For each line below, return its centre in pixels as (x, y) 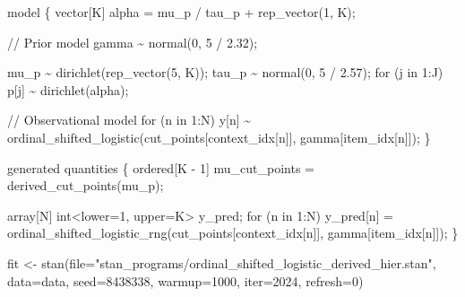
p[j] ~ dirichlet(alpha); (68, 89)
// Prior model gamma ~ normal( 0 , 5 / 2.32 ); (133, 42)
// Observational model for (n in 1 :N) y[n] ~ (129, 120)
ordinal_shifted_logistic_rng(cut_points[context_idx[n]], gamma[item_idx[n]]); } (233, 233)
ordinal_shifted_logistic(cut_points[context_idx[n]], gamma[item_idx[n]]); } (219, 137)
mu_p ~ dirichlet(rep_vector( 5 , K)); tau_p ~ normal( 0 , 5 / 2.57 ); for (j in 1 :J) (225, 72)
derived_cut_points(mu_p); (86, 185)
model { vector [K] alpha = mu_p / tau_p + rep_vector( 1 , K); (181, 12)
